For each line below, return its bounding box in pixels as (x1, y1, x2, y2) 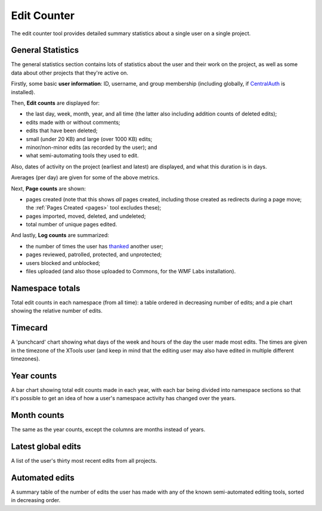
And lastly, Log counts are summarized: (11, 232, 110, 239)
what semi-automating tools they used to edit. (26, 152, 139, 159)
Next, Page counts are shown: (11, 185, 86, 192)
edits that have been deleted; (26, 127, 98, 134)
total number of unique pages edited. (26, 221, 117, 228)
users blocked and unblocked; (26, 259, 101, 266)
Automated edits (11, 472, 75, 482)
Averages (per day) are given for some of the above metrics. (11, 174, 160, 181)
